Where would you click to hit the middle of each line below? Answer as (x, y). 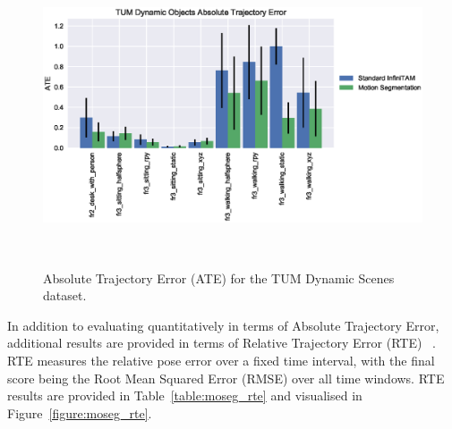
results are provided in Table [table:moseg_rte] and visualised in (185, 395)
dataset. (65, 295)
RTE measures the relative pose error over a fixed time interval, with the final (221, 360)
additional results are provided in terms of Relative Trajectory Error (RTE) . (222, 343)
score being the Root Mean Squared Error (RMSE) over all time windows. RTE (226, 378)
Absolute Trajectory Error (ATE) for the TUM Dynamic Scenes (219, 278)
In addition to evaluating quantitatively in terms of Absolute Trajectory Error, (223, 325)
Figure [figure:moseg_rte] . (80, 412)
